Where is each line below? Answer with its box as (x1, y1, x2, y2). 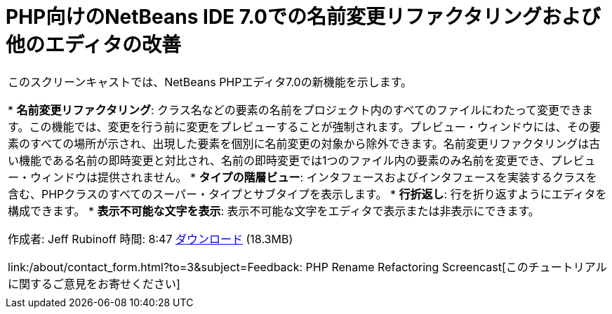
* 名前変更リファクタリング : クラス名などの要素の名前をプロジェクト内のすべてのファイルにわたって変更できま (8, 102, 594, 117)
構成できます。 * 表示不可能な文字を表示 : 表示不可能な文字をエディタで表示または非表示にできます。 (8, 203, 540, 218)
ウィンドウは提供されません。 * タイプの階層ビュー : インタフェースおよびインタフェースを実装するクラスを (30, 170, 597, 184)
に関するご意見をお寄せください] (8, 276, 180, 291)
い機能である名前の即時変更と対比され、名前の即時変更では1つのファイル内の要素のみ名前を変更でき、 (8, 153, 551, 168)
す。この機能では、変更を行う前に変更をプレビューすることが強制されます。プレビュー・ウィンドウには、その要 (8, 119, 601, 134)
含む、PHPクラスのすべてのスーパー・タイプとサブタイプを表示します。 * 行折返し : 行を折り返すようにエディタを (8, 186, 607, 201)
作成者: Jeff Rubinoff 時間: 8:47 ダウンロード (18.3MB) (8, 231, 293, 246)
